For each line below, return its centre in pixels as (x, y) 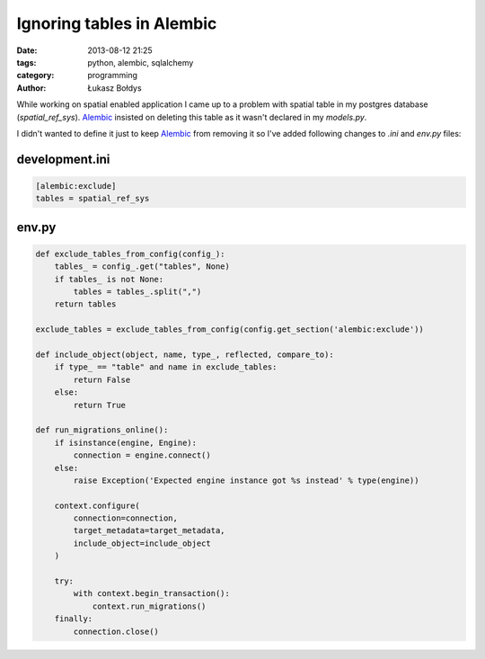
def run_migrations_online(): (102, 430)
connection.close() (116, 631)
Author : (31, 88)
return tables (85, 304)
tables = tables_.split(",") (137, 292)
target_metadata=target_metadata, (149, 531)
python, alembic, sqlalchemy (141, 62)
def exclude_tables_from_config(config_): (130, 254)
